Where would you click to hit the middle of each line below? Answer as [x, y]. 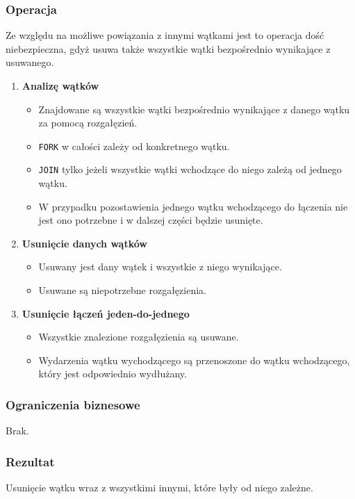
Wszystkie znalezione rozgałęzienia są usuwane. [139, 337]
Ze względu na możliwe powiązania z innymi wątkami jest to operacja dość [165, 35]
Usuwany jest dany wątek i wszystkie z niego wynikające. [160, 267]
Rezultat [30, 461]
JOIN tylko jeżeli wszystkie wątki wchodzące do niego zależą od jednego [190, 169]
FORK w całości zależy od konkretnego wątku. [134, 146]
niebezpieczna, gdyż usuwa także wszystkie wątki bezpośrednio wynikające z [168, 48]
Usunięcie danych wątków [84, 243]
